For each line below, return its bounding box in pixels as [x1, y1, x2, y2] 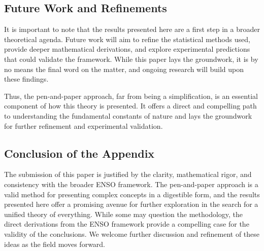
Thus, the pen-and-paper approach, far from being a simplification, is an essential [4, 90, 258, 101]
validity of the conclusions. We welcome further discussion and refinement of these [4, 228, 260, 239]
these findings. [4, 74, 49, 84]
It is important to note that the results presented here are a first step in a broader [4, 24, 260, 34]
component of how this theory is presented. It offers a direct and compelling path [4, 100, 257, 111]
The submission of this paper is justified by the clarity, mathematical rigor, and [4, 169, 252, 180]
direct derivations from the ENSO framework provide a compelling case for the [4, 219, 249, 229]
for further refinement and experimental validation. [4, 120, 163, 131]
